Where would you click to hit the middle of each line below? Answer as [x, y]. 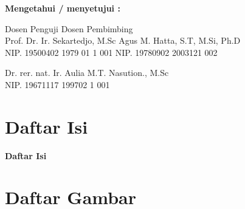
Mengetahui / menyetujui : [63, 8]
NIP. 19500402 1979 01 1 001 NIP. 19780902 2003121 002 [111, 52]
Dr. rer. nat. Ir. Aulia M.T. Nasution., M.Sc [87, 73]
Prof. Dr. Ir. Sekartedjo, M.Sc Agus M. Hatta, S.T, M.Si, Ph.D [123, 40]
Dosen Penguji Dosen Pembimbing [69, 28]
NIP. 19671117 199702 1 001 [57, 84]
